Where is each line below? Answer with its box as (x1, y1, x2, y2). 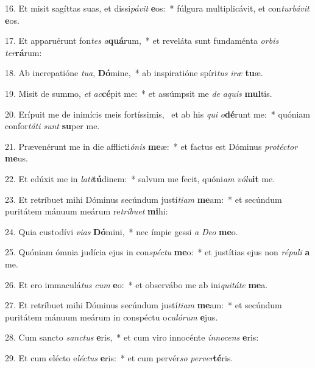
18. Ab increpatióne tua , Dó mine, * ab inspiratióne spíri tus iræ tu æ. (5, 66, 263, 79)
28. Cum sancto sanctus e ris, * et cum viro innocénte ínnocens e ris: (5, 331, 259, 344)
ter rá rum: (5, 46, 42, 58)
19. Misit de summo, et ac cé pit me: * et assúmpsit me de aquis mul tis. (5, 87, 272, 99)
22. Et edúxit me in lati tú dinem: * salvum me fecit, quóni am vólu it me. (5, 172, 275, 185)
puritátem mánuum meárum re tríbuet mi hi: (5, 205, 168, 218)
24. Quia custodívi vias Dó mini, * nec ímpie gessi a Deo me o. (5, 225, 238, 238)
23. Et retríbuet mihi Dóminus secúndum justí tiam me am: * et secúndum (5, 193, 282, 205)
